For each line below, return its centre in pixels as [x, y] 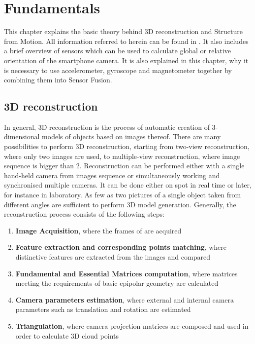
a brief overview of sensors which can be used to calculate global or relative [117, 51]
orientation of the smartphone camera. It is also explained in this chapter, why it [126, 60]
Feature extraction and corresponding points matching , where [121, 247]
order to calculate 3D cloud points [67, 335]
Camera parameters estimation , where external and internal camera [125, 299]
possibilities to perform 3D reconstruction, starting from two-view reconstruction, [127, 146]
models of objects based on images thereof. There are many [131, 136]
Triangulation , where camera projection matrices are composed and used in [132, 325]
